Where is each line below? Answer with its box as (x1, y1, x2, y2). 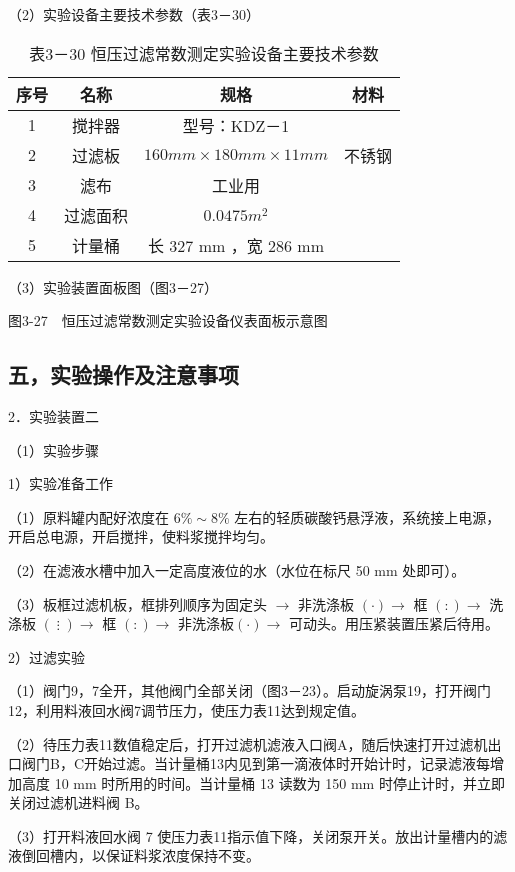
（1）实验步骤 (8, 439, 99, 460)
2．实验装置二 (8, 405, 99, 426)
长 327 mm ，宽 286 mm (148, 233, 324, 257)
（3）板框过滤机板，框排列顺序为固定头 (8, 593, 267, 614)
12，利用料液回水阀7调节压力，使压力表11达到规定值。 (8, 699, 365, 720)
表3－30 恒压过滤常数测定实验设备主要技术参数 (29, 41, 379, 65)
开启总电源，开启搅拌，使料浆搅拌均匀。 (8, 526, 274, 547)
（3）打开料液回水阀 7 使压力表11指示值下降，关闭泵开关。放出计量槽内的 (8, 825, 494, 846)
